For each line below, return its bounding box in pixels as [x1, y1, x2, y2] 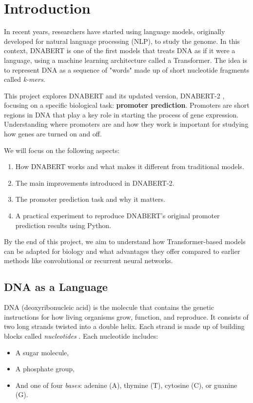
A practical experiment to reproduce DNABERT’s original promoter [15, 211, 220, 221]
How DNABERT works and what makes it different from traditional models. [15, 161, 244, 172]
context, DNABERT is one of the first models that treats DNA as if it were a [4, 45, 235, 56]
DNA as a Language [4, 279, 108, 294]
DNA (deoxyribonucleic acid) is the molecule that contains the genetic [4, 302, 214, 312]
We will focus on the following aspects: [4, 145, 120, 155]
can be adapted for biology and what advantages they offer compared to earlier [4, 246, 240, 256]
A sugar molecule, [15, 347, 69, 357]
